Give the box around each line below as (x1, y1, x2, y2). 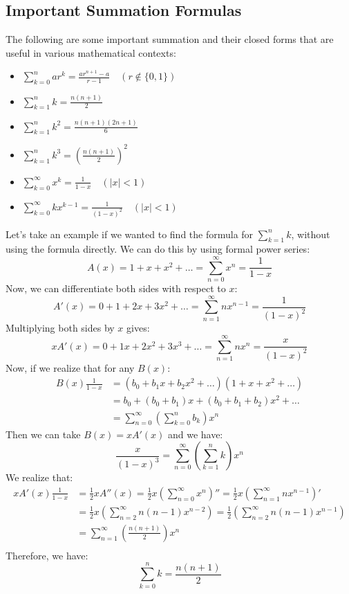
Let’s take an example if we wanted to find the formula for (6, 226, 254, 241)
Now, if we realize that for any (6, 360, 135, 375)
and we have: (167, 426, 223, 441)
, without (291, 226, 330, 241)
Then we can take (6, 426, 81, 441)
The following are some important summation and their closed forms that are (6, 32, 334, 46)
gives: (126, 321, 150, 335)
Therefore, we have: (6, 548, 88, 562)
